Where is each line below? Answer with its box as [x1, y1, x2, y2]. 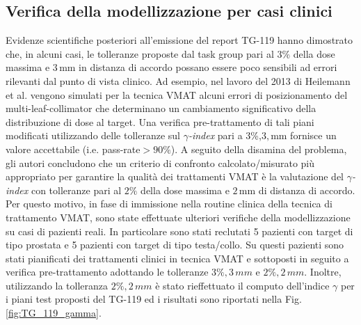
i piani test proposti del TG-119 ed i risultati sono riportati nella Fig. [6, 292, 302, 306]
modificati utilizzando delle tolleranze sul [6, 128, 180, 143]
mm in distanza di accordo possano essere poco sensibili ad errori [59, 60, 337, 74]
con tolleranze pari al [31, 182, 122, 197]
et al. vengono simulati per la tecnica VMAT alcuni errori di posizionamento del [6, 87, 348, 102]
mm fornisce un [271, 128, 337, 143]
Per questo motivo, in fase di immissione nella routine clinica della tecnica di [6, 196, 332, 211]
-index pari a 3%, [188, 128, 262, 143]
